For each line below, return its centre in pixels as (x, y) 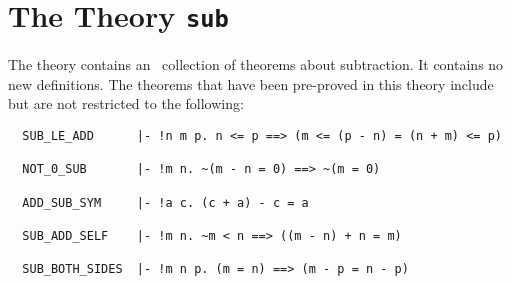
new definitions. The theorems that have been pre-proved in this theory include (251, 83)
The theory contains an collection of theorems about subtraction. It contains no (256, 64)
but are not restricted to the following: (126, 103)
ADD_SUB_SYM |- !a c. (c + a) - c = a (165, 202)
